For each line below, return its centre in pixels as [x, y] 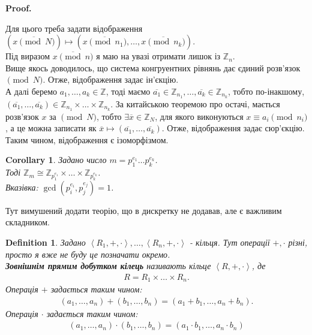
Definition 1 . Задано [46, 242]
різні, [298, 242]
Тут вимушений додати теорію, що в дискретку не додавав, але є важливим [144, 210]
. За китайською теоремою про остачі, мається [195, 103]
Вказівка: [22, 187]
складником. [28, 222]
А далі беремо [31, 91]
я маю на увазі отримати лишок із [158, 56]
